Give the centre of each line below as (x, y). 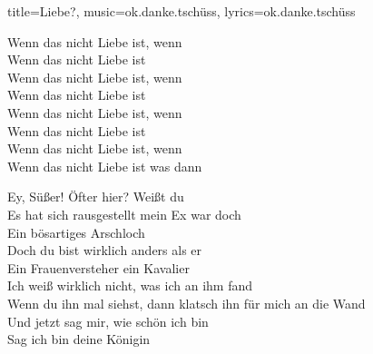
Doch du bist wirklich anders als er (105, 250)
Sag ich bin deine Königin (79, 339)
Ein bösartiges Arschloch (76, 232)
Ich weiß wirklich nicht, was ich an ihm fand (130, 285)
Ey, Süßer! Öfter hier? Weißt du (96, 197)
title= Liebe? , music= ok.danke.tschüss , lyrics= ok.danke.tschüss (182, 11)
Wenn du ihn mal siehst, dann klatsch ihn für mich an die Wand (186, 303)
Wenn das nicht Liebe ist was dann (105, 166)
